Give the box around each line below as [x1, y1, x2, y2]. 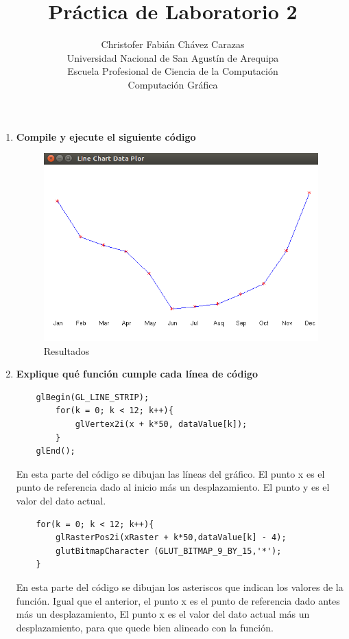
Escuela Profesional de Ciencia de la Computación [67, 64, 278, 78]
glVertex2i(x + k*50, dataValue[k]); [75, 419, 248, 429]
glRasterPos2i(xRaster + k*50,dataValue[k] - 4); [56, 533, 287, 543]
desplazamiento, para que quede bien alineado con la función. [16, 620, 274, 634]
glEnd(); [36, 446, 75, 456]
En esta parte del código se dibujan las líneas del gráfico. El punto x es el [16, 466, 325, 480]
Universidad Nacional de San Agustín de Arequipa [67, 50, 279, 65]
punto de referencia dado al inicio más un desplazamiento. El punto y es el [16, 480, 330, 494]
